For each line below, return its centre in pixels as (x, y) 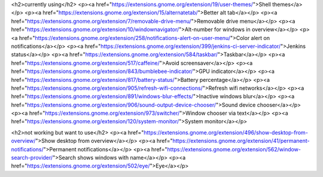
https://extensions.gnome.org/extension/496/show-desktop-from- (226, 132)
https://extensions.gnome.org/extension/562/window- (234, 149)
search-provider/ (32, 158)
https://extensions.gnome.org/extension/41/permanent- (241, 141)
